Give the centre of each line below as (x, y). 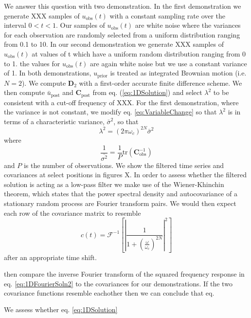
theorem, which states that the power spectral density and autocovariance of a (121, 194)
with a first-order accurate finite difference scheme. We (161, 83)
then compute (24, 92)
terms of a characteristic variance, (54, 121)
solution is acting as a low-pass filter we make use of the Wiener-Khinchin (114, 184)
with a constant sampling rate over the (168, 15)
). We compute (44, 83)
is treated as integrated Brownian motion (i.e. (178, 73)
